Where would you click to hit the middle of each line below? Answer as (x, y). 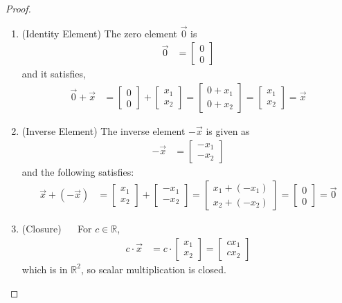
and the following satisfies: (78, 171)
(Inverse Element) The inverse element (103, 131)
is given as (228, 131)
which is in (45, 269)
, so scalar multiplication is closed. (153, 269)
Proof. (18, 8)
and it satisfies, (54, 74)
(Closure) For (57, 229)
